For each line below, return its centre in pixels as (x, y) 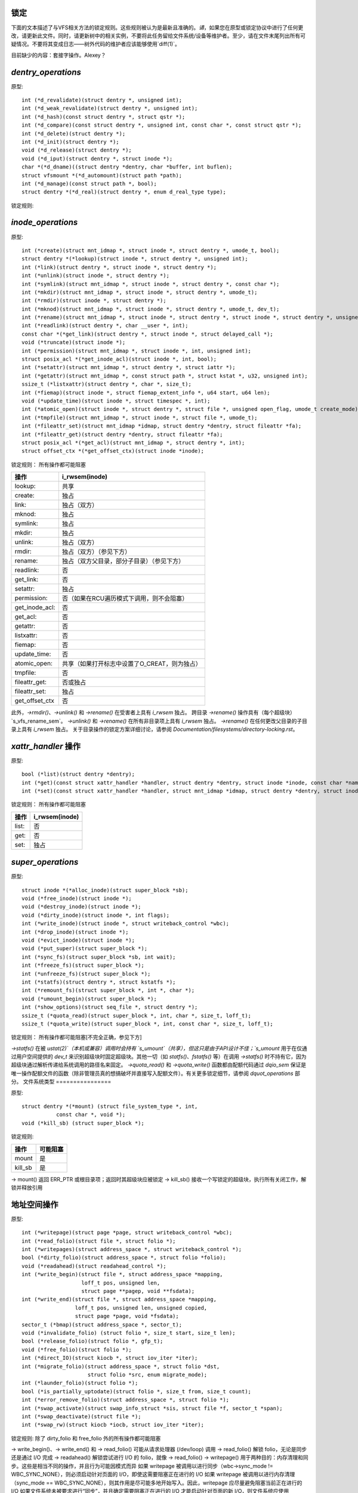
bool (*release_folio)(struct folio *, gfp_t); (92, 1341)
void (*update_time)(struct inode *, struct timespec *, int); (116, 401)
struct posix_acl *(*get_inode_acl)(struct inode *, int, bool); (119, 359)
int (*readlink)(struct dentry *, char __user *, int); (105, 326)
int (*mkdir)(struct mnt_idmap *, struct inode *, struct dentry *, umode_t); (140, 292)
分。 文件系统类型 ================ (61, 1082)
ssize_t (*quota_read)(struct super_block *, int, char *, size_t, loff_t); (137, 1016)
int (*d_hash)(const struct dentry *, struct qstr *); (104, 117)
